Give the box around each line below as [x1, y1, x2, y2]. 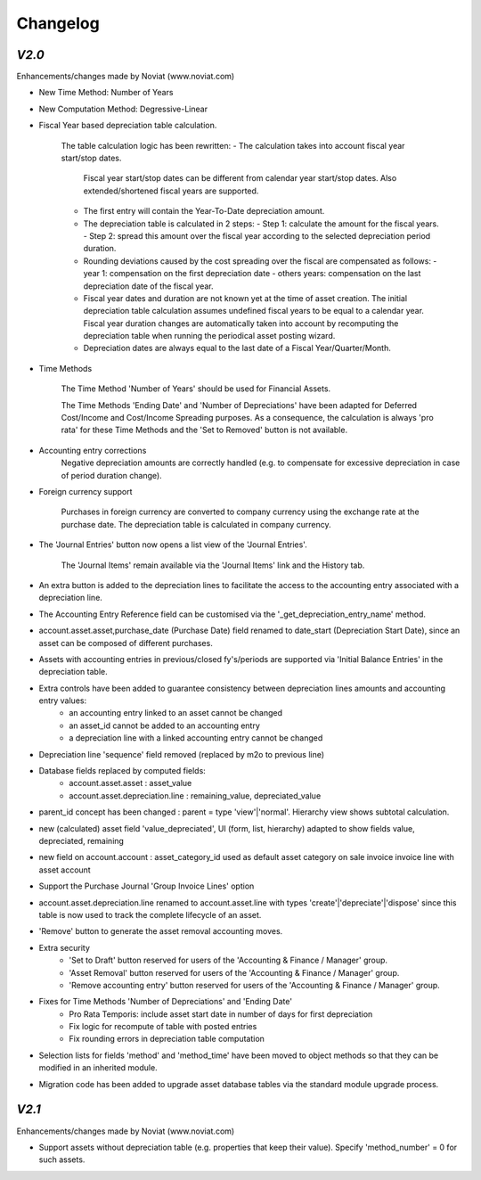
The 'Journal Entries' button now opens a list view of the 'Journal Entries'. [38, 539, 307, 550]
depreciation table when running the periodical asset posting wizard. [83, 331, 336, 341]
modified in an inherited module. [38, 1062, 158, 1073]
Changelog [16, 13, 100, 33]
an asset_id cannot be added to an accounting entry [69, 720, 260, 731]
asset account [38, 865, 91, 875]
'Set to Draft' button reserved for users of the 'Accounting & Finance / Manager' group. [69, 955, 387, 966]
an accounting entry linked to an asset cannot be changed [69, 708, 283, 718]
